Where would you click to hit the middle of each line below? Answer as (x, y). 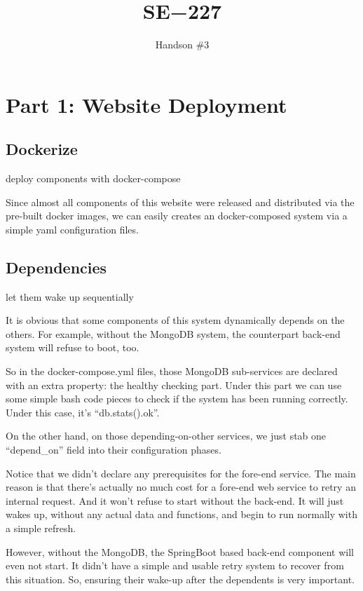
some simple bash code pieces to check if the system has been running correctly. (177, 399)
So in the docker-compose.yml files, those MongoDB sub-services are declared (172, 371)
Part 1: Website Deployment (146, 104)
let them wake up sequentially (70, 296)
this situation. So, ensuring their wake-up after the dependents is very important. (180, 579)
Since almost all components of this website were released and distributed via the (180, 202)
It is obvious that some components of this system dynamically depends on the (175, 320)
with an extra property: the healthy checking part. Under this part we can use (174, 385)
